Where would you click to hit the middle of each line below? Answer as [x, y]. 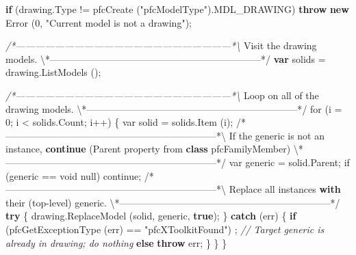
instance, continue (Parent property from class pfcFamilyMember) [148, 149]
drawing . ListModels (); [53, 72]
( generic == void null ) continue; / [77, 175]
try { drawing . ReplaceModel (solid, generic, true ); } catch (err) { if [151, 216]
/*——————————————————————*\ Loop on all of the [162, 95]
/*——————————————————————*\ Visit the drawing [161, 45]
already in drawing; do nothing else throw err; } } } [116, 242]
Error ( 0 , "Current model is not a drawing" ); [99, 22]
